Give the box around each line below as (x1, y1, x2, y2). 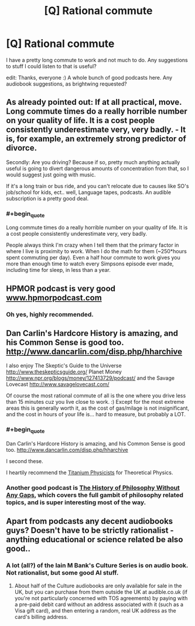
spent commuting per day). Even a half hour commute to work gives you (6, 254, 180, 261)
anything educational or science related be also (6, 535, 183, 545)
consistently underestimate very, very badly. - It (6, 125, 186, 135)
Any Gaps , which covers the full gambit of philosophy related (6, 491, 183, 499)
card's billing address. (14, 613, 69, 620)
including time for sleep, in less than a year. (6, 267, 111, 274)
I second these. (6, 458, 44, 464)
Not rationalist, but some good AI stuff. (6, 569, 119, 577)
